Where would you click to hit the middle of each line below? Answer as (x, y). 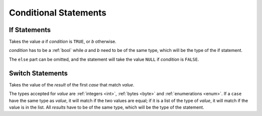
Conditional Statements (58, 13)
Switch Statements (38, 73)
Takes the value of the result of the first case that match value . (72, 84)
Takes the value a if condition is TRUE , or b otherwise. (63, 42)
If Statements (30, 30)
